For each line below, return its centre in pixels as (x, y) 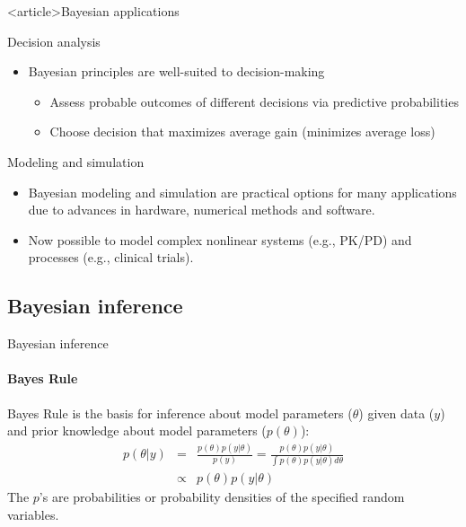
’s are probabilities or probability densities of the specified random (222, 497)
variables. (33, 514)
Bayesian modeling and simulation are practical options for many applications (242, 192)
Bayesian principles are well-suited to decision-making (176, 71)
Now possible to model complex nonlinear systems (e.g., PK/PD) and (220, 239)
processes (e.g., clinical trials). (111, 257)
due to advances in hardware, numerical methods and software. (202, 210)
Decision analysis (54, 41)
